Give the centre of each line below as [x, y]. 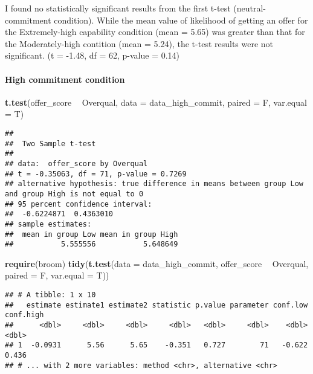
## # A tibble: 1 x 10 [50, 295]
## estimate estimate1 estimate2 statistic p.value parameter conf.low [156, 305]
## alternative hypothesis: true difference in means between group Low [154, 184]
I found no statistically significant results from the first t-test [118, 8]
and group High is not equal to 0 [74, 194]
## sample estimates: [48, 224]
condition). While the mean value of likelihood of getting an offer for [181, 20]
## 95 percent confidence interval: [79, 204]
